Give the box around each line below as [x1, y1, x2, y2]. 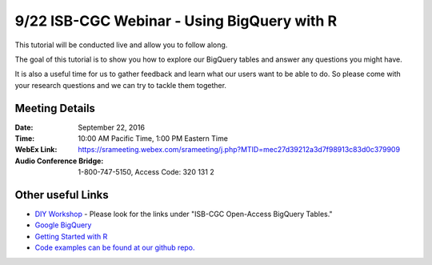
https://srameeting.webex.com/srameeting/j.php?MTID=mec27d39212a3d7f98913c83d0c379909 [78, 145, 400, 155]
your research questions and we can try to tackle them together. [14, 80, 227, 90]
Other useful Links [14, 188, 110, 202]
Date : [14, 122, 34, 132]
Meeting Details [14, 101, 96, 115]
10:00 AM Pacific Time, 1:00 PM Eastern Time [78, 134, 228, 143]
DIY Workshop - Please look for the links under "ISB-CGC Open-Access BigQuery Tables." [34, 209, 333, 219]
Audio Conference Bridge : [14, 156, 104, 166]
